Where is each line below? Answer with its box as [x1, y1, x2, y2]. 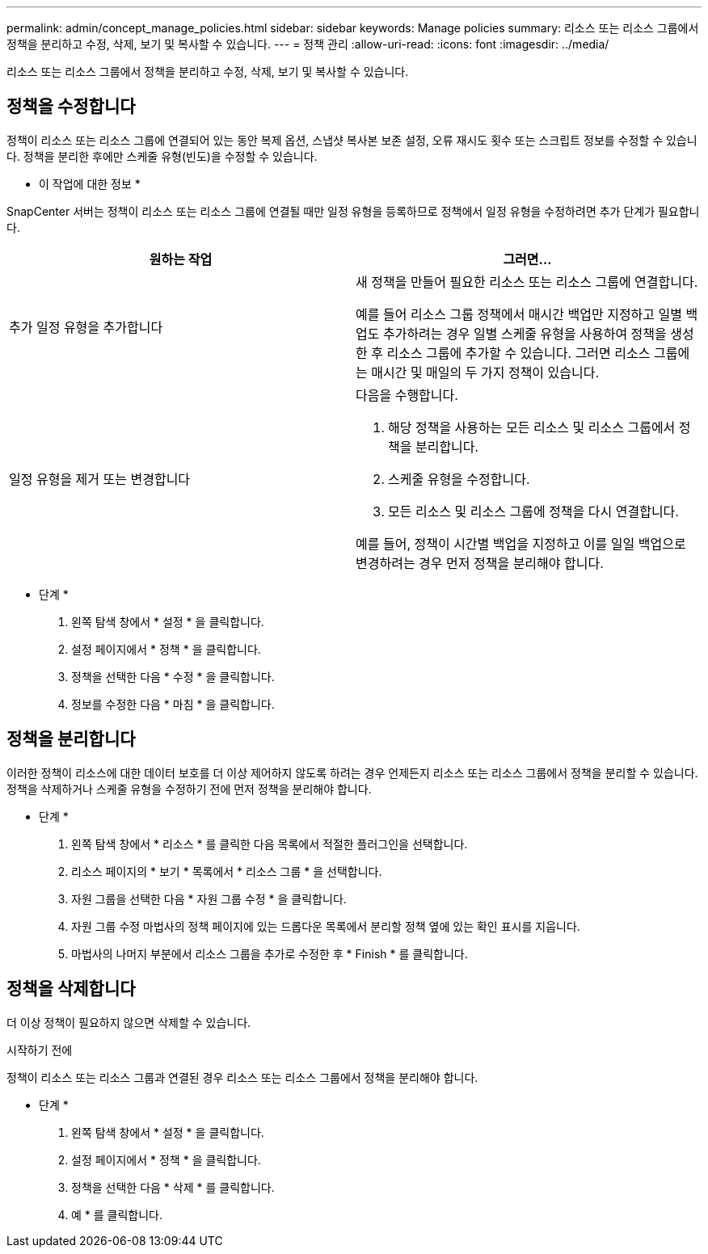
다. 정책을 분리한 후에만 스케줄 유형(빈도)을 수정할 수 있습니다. [6, 149, 318, 163]
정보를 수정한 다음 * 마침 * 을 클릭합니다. [71, 696, 275, 711]
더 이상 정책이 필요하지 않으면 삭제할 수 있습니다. [6, 1015, 251, 1029]
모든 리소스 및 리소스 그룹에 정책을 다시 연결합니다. [388, 503, 679, 520]
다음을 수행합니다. [356, 386, 458, 403]
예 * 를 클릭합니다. [71, 1207, 163, 1222]
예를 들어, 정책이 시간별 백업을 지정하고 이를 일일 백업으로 [356, 535, 686, 552]
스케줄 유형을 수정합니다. [388, 470, 530, 487]
